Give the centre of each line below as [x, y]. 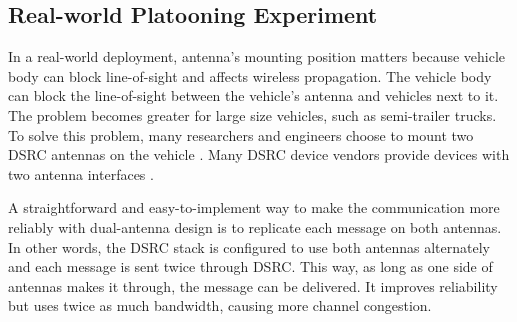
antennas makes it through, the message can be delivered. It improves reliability [253, 285]
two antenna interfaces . [81, 173]
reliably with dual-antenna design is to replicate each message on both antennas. [255, 226]
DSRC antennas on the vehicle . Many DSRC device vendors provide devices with [259, 154]
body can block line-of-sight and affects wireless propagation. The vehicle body [250, 75]
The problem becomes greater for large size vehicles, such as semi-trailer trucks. [252, 114]
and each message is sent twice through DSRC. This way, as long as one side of [250, 266]
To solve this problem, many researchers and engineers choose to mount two [241, 134]
